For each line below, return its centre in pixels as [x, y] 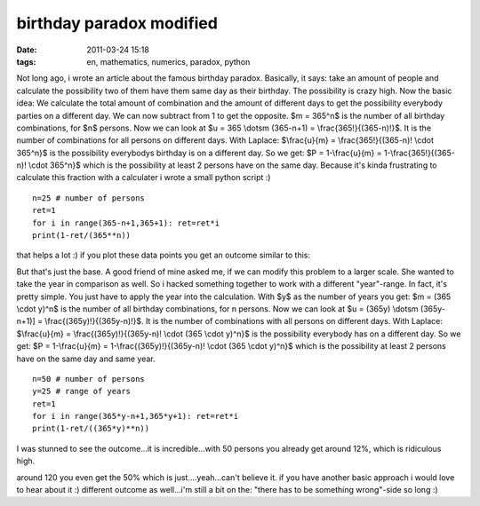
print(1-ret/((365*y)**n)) [91, 429]
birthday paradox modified [117, 23]
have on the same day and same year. [86, 359]
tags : [26, 61]
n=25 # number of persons [89, 198]
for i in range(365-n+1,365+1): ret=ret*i [126, 223]
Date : [27, 50]
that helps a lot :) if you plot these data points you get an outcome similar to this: [164, 255]
